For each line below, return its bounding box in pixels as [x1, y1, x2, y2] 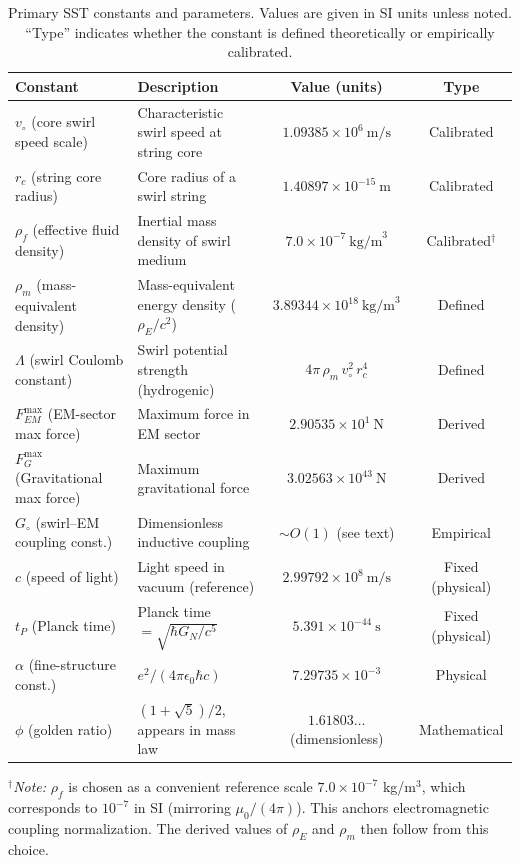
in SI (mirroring [133, 797, 231, 818]
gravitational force [137, 477, 250, 498]
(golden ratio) [28, 718, 113, 739]
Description [137, 75, 219, 96]
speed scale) [15, 131, 88, 152]
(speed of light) [25, 566, 119, 587]
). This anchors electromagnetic [296, 797, 489, 818]
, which [421, 776, 466, 797]
